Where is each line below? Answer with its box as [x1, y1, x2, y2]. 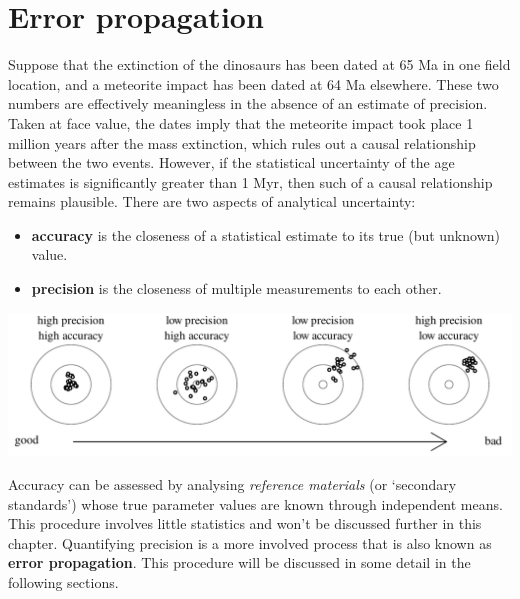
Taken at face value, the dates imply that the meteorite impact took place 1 [8, 112, 474, 133]
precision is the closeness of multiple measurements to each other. [31, 278, 442, 299]
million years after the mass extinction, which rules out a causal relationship [8, 132, 476, 153]
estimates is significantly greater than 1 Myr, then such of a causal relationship [8, 171, 493, 192]
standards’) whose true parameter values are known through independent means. [8, 493, 503, 514]
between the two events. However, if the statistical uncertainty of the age [8, 152, 455, 173]
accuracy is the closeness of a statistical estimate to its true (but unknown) [31, 224, 500, 245]
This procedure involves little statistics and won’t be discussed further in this [8, 513, 482, 534]
